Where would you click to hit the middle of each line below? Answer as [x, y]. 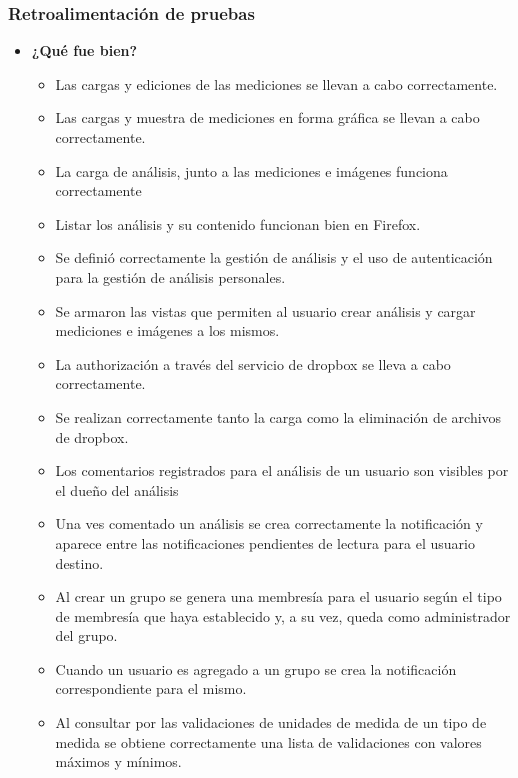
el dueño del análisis [117, 489]
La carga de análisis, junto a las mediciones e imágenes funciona [251, 170]
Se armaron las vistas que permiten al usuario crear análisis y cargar [265, 310]
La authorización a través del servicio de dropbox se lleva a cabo [253, 363]
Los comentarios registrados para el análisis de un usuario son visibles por [282, 470]
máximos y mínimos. [118, 761]
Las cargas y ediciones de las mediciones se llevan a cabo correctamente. [276, 83]
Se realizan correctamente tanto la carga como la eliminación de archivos [278, 416]
